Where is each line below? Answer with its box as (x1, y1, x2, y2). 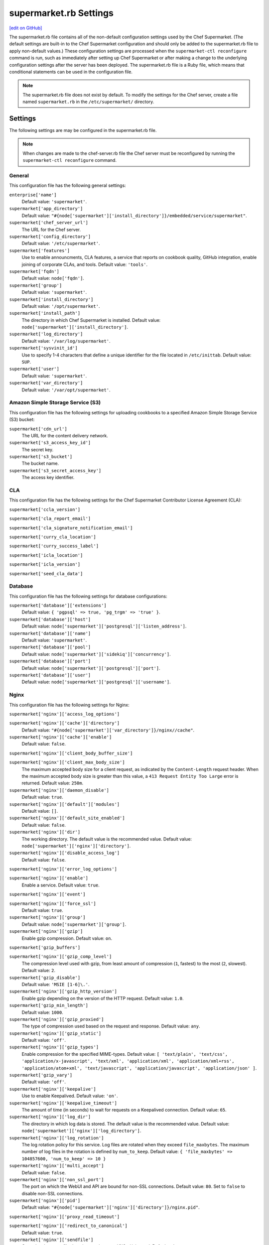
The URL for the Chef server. (21, 227, 81, 233)
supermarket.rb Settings (9, 7, 114, 18)
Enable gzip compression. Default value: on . (21, 935, 112, 941)
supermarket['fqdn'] (9, 268, 60, 274)
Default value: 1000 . (21, 1009, 63, 1015)
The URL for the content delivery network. (21, 432, 108, 438)
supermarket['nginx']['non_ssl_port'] (9, 1177, 104, 1182)
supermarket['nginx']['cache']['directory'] (9, 720, 120, 726)
